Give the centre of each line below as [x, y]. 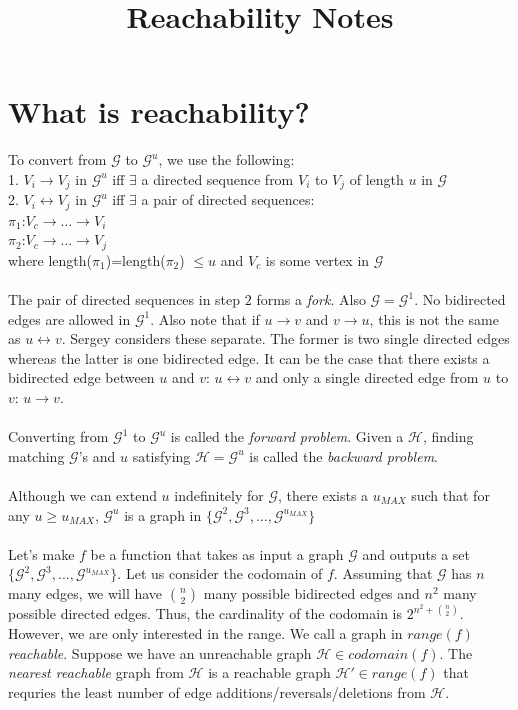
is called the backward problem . [344, 455]
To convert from [57, 159]
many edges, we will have [85, 592]
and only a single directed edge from [367, 377]
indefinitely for [219, 494]
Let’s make [41, 553]
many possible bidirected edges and [311, 592]
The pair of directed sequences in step [124, 299]
